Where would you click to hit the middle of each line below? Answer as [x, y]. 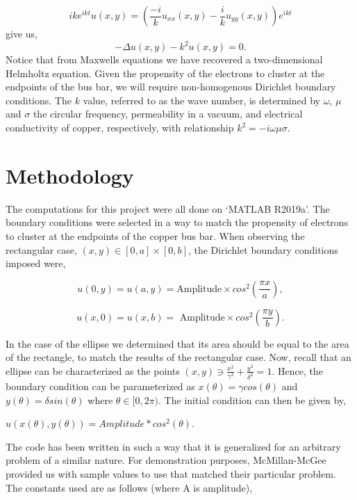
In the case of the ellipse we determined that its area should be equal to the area [177, 343]
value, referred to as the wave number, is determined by [201, 100]
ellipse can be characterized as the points [93, 370]
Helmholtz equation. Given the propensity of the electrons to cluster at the [165, 73]
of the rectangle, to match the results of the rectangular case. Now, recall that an [178, 357]
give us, [22, 33]
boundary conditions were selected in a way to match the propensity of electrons [177, 222]
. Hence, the [297, 370]
